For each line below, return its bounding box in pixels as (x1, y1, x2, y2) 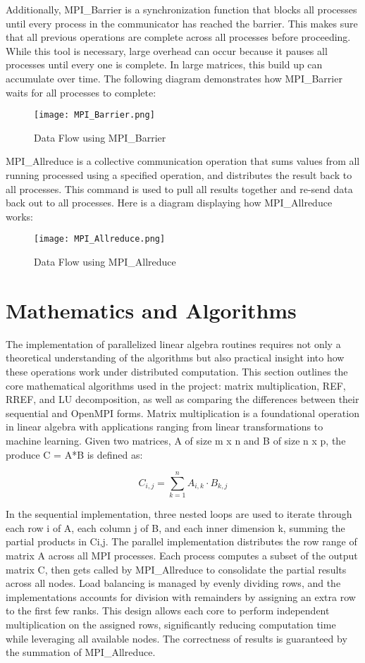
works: (6, 209, 34, 223)
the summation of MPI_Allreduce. (6, 645, 156, 659)
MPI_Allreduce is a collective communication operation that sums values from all (6, 154, 360, 168)
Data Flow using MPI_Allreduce (34, 254, 176, 269)
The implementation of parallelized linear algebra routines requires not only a (6, 336, 341, 351)
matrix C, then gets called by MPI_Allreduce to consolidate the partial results (6, 562, 347, 576)
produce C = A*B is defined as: (6, 447, 143, 461)
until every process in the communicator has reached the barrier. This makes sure (6, 16, 358, 30)
